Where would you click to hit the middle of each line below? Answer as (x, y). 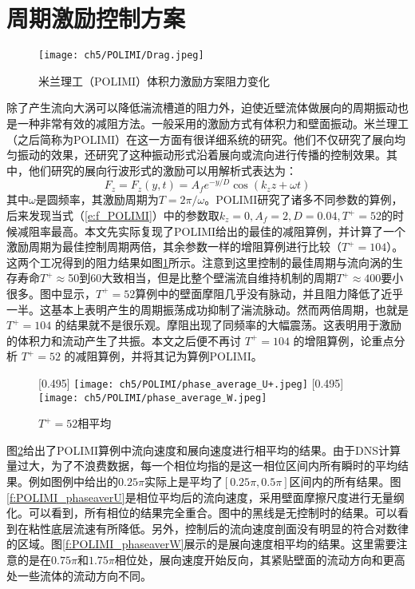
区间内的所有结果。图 (345, 482)
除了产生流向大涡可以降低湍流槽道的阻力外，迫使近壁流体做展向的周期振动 (202, 107)
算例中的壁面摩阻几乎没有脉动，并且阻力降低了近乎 (269, 293)
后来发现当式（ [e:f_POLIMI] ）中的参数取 (113, 215)
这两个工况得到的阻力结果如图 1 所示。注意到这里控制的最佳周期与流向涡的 (199, 262)
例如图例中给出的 (73, 482)
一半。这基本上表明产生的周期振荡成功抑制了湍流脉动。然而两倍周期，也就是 (207, 309)
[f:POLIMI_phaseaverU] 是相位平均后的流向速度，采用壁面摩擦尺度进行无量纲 (206, 497)
